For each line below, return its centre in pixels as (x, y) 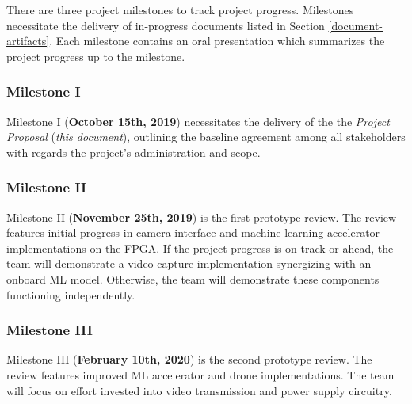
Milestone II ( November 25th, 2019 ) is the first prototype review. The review (202, 217)
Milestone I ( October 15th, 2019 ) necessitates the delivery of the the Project (198, 121)
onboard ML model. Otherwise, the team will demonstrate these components (193, 278)
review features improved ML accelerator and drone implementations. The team (200, 374)
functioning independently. (71, 294)
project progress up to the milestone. (96, 56)
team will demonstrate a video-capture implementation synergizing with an (189, 263)
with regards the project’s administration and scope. (134, 152)
